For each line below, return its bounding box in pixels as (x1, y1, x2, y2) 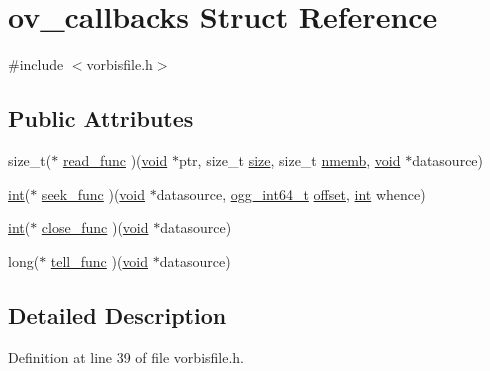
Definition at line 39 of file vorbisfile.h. (8, 346, 245, 367)
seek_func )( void (41, 183, 146, 204)
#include (8, 54, 64, 75)
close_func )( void (41, 217, 149, 238)
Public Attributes (8, 103, 194, 134)
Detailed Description (8, 299, 227, 330)
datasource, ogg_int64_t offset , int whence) (156, 183, 426, 204)
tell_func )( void (50, 250, 149, 271)
